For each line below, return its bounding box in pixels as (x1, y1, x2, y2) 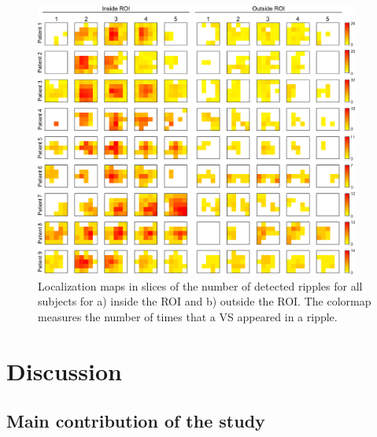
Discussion (6, 354, 122, 387)
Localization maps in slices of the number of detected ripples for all (38, 277, 363, 294)
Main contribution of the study (6, 409, 265, 433)
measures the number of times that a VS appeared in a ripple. (38, 308, 338, 324)
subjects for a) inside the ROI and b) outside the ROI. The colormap (38, 293, 371, 309)
